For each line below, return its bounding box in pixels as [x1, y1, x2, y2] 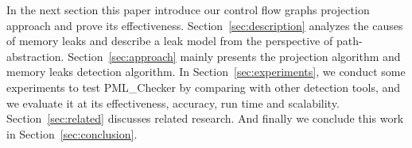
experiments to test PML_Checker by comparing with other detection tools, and [6, 78, 401, 95]
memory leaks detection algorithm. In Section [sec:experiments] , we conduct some [6, 63, 406, 80]
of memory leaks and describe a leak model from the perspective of [6, 32, 333, 49]
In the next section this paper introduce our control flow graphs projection [6, 2, 370, 17]
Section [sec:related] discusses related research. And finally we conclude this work [6, 110, 404, 127]
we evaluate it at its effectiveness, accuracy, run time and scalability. [6, 94, 340, 111]
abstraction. [6, 47, 64, 64]
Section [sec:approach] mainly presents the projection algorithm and [68, 47, 401, 64]
